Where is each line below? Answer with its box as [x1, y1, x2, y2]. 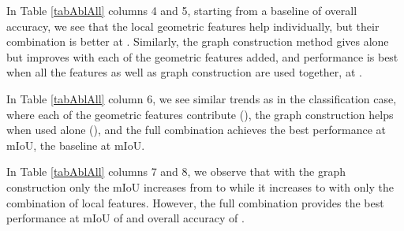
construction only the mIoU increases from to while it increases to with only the [6, 178, 394, 195]
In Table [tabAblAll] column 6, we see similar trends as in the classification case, [6, 90, 397, 106]
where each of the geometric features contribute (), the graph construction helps [6, 106, 394, 122]
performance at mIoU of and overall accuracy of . [6, 210, 245, 226]
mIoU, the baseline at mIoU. [6, 136, 145, 153]
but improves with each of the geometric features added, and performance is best [6, 48, 398, 65]
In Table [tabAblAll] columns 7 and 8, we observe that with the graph [6, 163, 346, 180]
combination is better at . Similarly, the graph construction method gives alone [6, 33, 389, 50]
